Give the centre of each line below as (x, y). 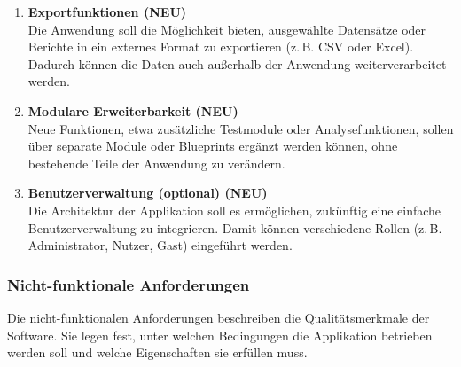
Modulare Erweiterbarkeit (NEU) (133, 110)
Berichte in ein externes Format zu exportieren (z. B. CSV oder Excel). (221, 47)
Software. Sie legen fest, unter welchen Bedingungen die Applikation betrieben (220, 335)
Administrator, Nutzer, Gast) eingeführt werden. (160, 245)
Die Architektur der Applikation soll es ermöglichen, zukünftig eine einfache (234, 210)
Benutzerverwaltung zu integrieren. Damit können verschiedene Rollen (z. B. (235, 227)
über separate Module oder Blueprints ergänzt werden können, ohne (213, 146)
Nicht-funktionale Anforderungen (129, 284)
